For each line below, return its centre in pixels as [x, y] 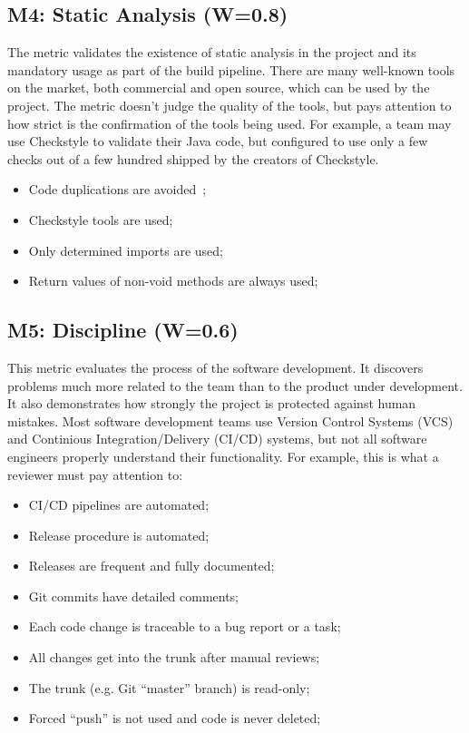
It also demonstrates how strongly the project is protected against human [212, 403]
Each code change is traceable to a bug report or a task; [185, 626]
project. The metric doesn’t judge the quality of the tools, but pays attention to [230, 105]
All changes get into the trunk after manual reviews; [174, 657]
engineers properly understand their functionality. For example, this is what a [223, 456]
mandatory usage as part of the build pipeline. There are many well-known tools [231, 69]
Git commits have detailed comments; [134, 596]
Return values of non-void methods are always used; [173, 281]
